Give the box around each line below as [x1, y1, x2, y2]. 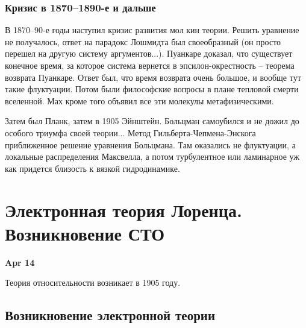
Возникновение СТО [5, 221, 165, 245]
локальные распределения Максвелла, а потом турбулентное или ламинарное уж [5, 150, 299, 163]
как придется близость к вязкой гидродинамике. [5, 162, 180, 174]
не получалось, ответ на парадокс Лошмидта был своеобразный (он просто [5, 35, 281, 48]
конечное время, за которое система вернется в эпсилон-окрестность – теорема [5, 59, 295, 71]
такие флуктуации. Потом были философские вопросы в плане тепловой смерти [5, 83, 299, 95]
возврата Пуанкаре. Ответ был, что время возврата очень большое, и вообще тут [5, 71, 301, 83]
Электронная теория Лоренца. [5, 197, 242, 222]
